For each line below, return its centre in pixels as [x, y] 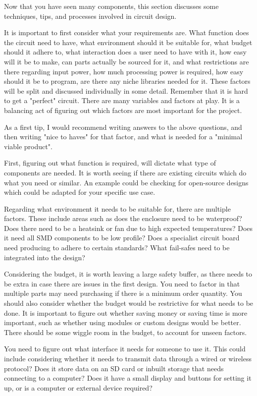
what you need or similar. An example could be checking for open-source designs [126, 182]
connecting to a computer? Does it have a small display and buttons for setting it [128, 378]
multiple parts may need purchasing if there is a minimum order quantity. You [123, 293]
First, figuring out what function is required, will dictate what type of [110, 163]
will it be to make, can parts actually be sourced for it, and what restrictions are [127, 61]
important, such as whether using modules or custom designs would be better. [123, 322]
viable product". [28, 146]
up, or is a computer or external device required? [78, 387]
